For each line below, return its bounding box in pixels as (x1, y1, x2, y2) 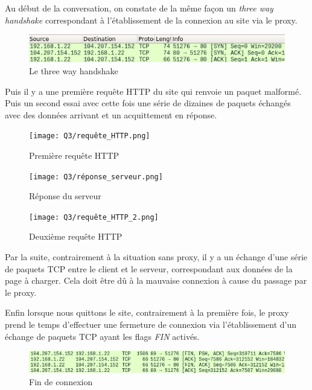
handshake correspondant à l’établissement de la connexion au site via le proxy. (5, 13, 298, 26)
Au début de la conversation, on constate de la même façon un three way (5, 2, 273, 14)
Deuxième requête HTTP (29, 230, 123, 243)
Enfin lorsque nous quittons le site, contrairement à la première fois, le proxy (5, 306, 289, 319)
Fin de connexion (29, 375, 93, 388)
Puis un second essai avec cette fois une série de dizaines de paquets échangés (5, 97, 291, 109)
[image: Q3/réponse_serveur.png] (29, 172, 163, 181)
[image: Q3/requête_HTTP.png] (29, 132, 150, 141)
